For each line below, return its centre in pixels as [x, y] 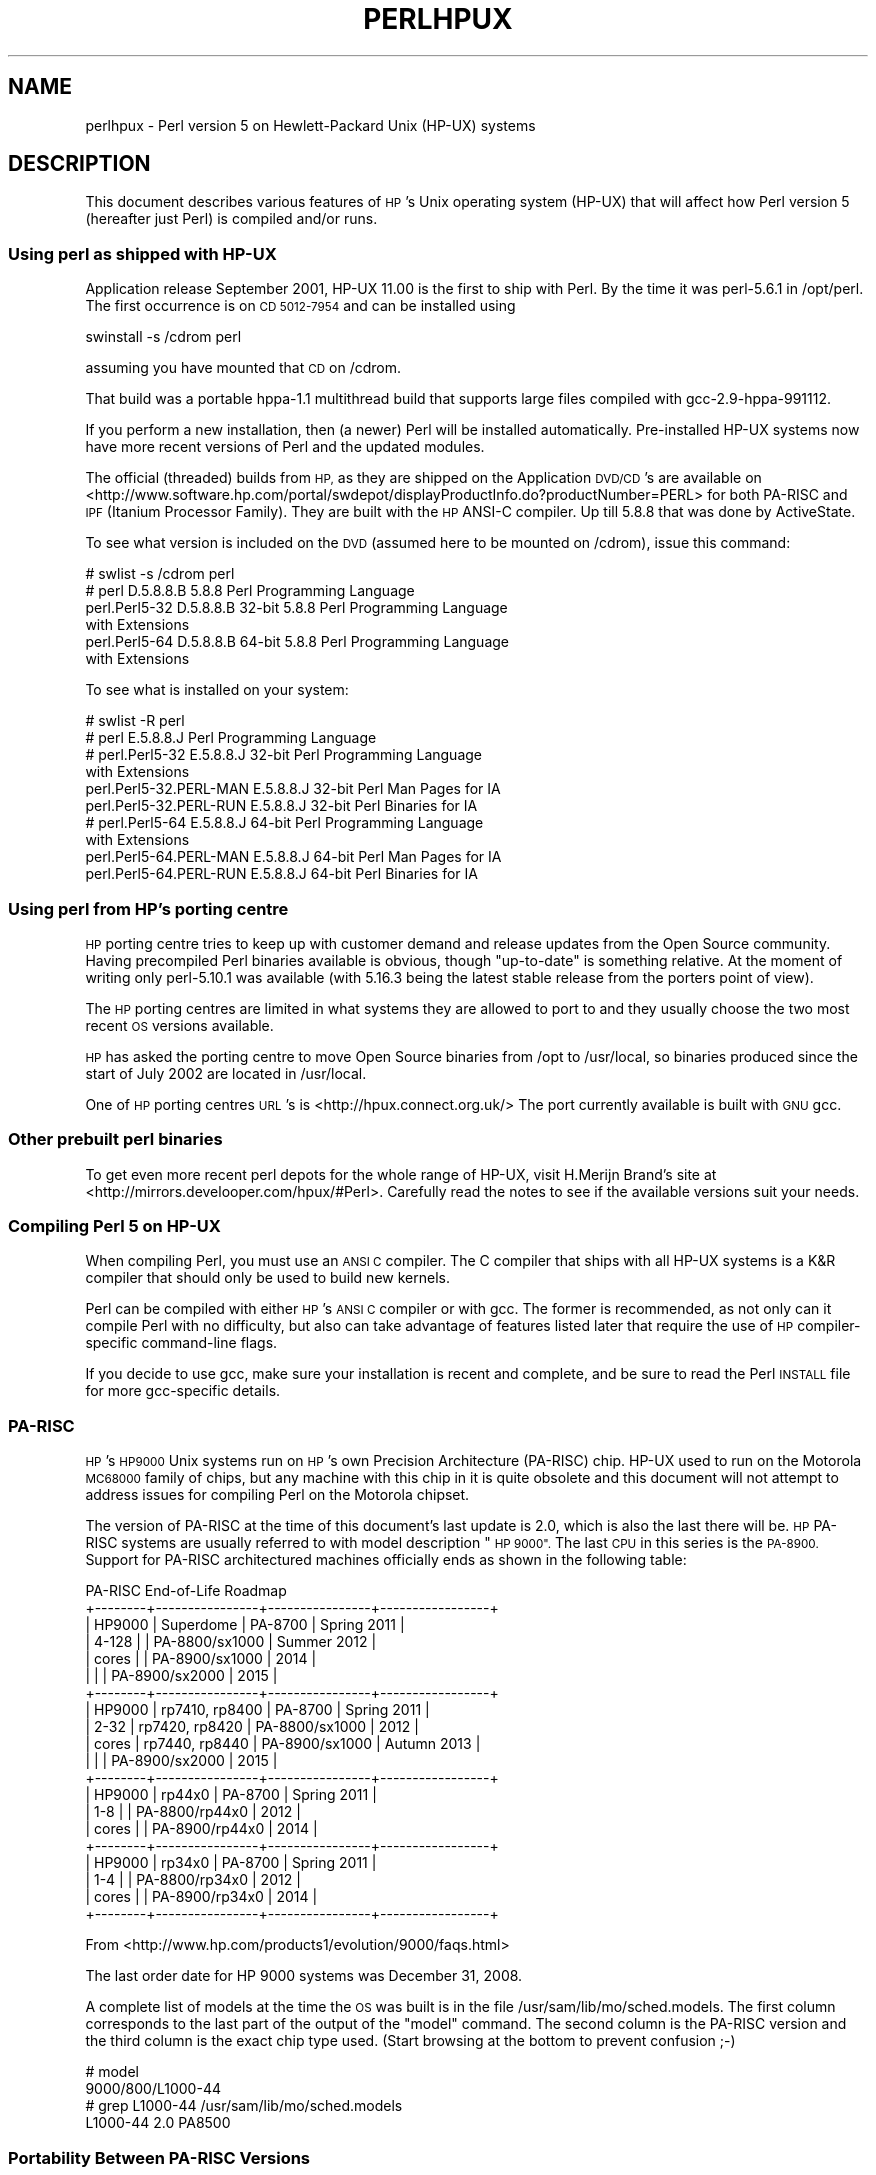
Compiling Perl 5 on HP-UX [114, 1226]
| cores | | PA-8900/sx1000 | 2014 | [201, 1659]
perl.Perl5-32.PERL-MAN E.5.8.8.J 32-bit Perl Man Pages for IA [293, 789]
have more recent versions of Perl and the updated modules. [285, 447]
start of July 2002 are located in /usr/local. [226, 1073]
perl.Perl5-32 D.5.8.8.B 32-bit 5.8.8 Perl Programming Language [296, 608]
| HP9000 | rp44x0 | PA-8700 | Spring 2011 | [231, 1795]
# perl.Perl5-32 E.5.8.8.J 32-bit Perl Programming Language [284, 755]
